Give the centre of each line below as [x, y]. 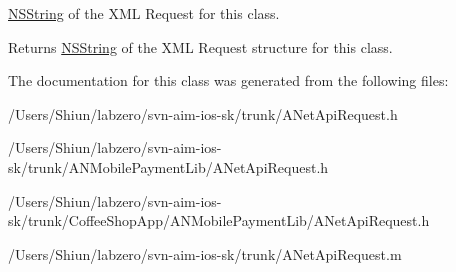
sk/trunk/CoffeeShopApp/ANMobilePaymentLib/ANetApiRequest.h [219, 220]
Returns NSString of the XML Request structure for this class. [200, 46]
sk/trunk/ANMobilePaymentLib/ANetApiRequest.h [168, 166]
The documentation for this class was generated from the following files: [228, 80]
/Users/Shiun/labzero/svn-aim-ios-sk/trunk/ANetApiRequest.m [205, 253]
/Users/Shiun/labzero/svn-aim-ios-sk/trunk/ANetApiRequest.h [203, 113]
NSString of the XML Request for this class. [144, 13]
